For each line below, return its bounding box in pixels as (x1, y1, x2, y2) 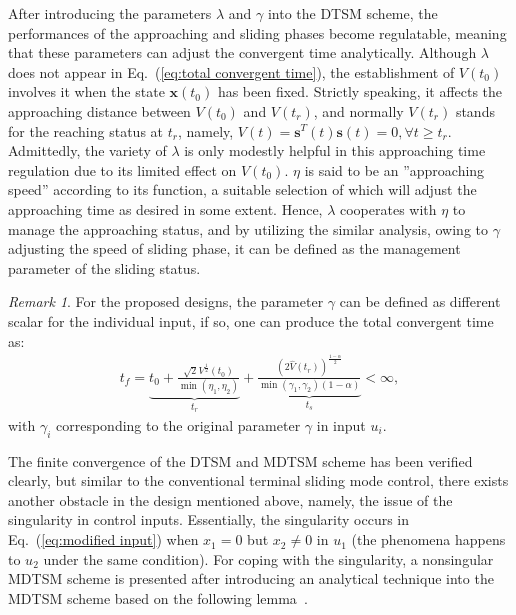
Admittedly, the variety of (8, 140, 167, 161)
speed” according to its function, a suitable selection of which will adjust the (8, 179, 477, 200)
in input (316, 414, 366, 435)
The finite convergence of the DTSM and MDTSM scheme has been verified (8, 450, 473, 471)
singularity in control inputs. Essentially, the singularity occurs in (8, 509, 410, 530)
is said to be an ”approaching (304, 159, 485, 180)
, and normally (313, 100, 404, 121)
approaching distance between (8, 100, 191, 121)
